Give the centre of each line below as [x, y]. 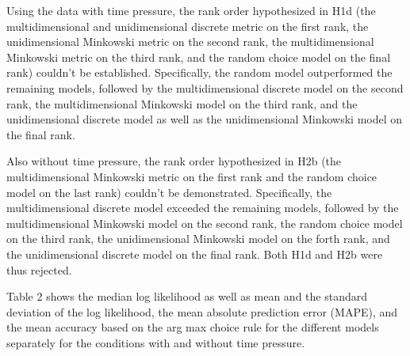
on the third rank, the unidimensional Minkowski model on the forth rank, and [198, 239]
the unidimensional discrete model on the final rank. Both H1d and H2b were [195, 254]
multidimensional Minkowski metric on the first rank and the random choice [192, 176]
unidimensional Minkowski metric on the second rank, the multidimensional [190, 42]
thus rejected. [39, 269]
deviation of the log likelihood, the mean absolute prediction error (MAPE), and [202, 311]
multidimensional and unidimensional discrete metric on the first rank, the [188, 26]
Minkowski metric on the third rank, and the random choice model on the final [199, 57]
